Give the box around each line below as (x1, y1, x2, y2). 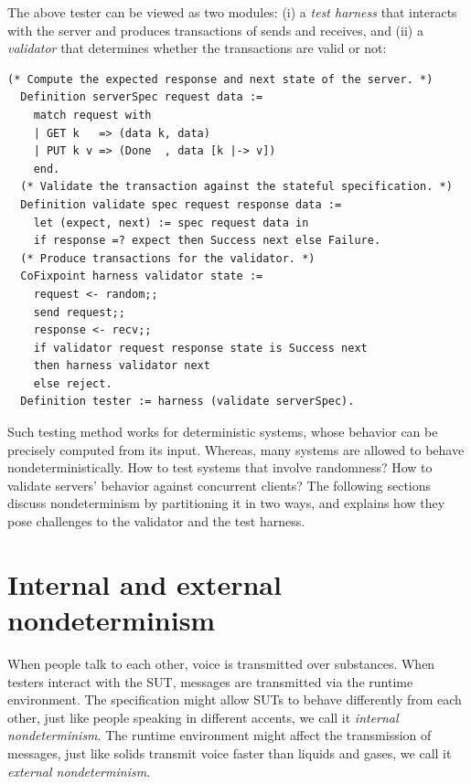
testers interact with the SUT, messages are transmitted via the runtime (7, 672, 413, 691)
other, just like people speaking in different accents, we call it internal (7, 707, 399, 726)
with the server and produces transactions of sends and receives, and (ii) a (7, 20, 423, 39)
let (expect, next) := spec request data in (33, 216, 309, 229)
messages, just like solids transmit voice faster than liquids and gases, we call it (7, 743, 452, 762)
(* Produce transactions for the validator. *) (20, 251, 316, 265)
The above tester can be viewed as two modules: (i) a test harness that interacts (7, 3, 457, 21)
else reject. (33, 376, 112, 390)
